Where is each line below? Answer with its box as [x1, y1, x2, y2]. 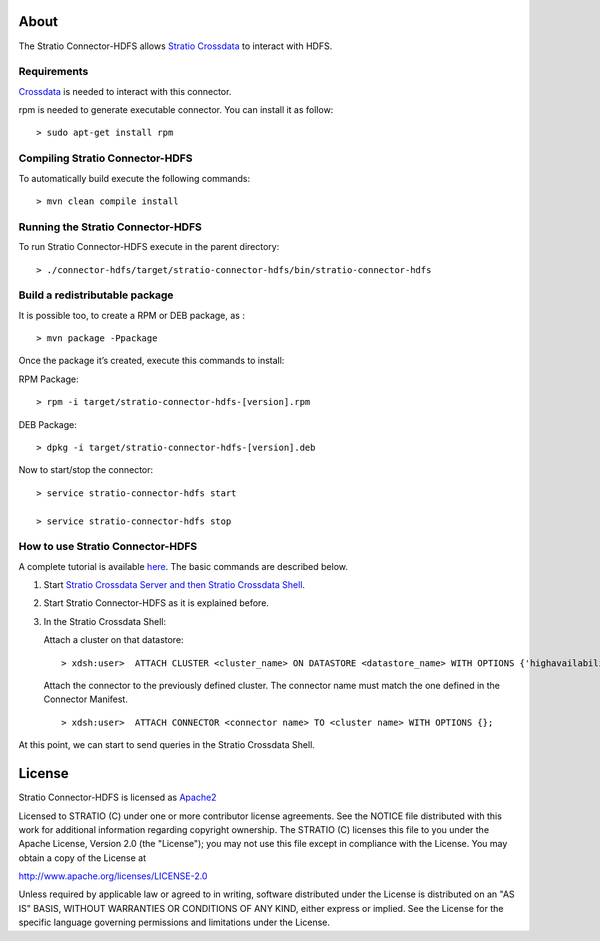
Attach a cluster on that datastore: [43, 634, 184, 646]
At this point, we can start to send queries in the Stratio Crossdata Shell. [18, 739, 315, 751]
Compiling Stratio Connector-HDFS [18, 151, 193, 165]
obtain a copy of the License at [18, 851, 147, 864]
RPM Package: [18, 373, 79, 385]
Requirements [18, 65, 89, 79]
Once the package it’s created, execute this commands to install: [18, 355, 285, 367]
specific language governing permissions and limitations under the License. [18, 916, 330, 929]
